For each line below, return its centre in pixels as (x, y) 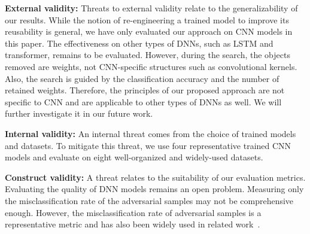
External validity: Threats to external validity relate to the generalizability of (151, 8)
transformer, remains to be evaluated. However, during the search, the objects (148, 55)
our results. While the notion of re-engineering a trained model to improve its (147, 19)
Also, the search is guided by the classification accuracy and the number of (142, 78)
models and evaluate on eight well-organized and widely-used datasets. (134, 157)
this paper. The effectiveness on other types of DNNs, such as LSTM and (139, 43)
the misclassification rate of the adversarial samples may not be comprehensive (149, 200)
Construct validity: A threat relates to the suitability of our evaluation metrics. (155, 177)
